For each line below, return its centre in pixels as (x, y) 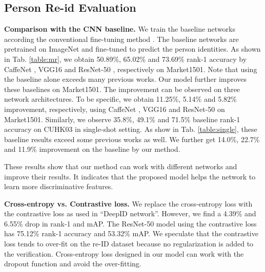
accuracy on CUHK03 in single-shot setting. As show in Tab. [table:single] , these (131, 129)
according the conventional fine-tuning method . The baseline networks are (121, 39)
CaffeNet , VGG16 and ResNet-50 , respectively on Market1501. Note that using (131, 69)
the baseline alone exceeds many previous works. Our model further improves (126, 79)
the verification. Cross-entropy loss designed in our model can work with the (124, 253)
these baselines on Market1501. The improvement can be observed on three (122, 89)
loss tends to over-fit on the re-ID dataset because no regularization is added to (129, 244)
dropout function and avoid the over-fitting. (73, 264)
